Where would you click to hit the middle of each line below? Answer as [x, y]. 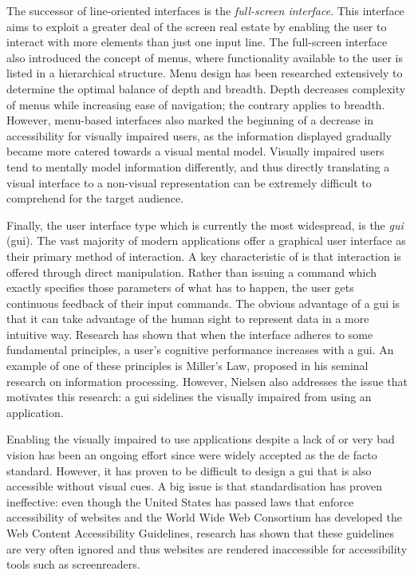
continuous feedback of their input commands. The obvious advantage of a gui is [203, 303]
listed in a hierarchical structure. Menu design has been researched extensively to [205, 73]
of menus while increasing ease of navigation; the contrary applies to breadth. [196, 104]
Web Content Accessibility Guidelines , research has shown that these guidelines [201, 533]
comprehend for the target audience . [95, 198]
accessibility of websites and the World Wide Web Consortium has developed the [204, 517]
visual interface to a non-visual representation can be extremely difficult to [189, 182]
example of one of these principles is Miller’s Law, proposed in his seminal [187, 366]
